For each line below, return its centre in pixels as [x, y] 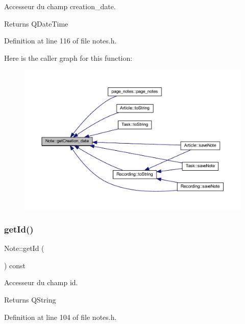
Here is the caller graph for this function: [68, 57]
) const [15, 265]
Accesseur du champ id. [41, 282]
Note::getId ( [24, 248]
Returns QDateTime [36, 23]
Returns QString [30, 299]
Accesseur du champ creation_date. [60, 6]
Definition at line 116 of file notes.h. [60, 41]
